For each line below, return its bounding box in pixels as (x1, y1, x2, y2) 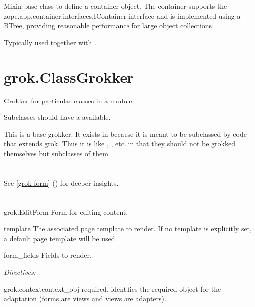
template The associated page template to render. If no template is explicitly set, (4, 223, 252, 234)
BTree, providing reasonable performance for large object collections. (4, 20, 214, 31)
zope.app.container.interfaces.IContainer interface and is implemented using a (4, 10, 241, 21)
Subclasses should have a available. (4, 112, 111, 122)
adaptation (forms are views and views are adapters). (4, 293, 166, 304)
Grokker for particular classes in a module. (4, 95, 134, 105)
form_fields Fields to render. (4, 250, 92, 260)
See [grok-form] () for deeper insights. (4, 177, 119, 188)
